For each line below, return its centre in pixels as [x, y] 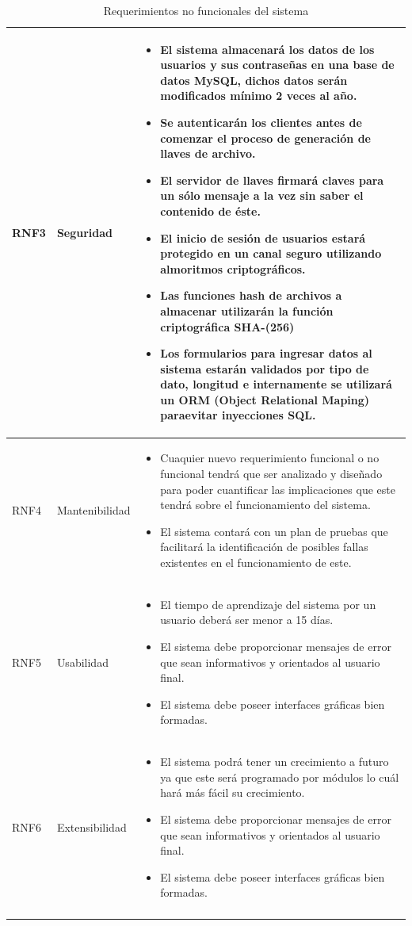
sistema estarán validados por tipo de [265, 368]
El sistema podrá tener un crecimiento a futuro [275, 761]
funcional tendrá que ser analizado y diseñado [271, 473]
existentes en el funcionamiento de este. [256, 562]
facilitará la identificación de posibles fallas [264, 547]
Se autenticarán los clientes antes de [261, 122]
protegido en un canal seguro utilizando [271, 253]
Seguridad [85, 232]
